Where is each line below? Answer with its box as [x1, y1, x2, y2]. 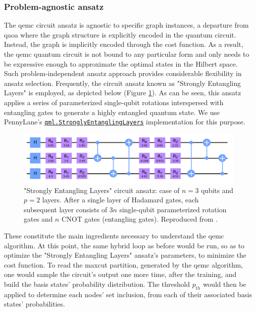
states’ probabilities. [4, 299, 65, 309]
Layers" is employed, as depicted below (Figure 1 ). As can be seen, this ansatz [4, 87, 241, 98]
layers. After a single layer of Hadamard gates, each [42, 195, 199, 205]
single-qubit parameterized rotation [119, 204, 227, 214]
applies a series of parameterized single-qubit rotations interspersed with [4, 97, 224, 107]
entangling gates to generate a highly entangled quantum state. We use [4, 107, 220, 117]
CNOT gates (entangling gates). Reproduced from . [61, 214, 218, 224]
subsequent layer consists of [24, 204, 107, 214]
